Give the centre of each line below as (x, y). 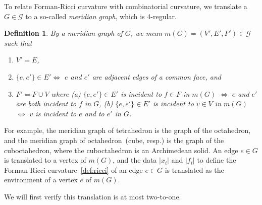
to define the (217, 160)
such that (18, 43)
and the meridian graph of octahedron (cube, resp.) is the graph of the (114, 140)
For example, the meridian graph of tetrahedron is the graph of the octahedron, (127, 130)
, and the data (135, 160)
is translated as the (194, 169)
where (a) (66, 93)
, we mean (146, 33)
